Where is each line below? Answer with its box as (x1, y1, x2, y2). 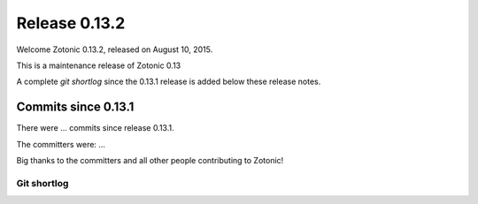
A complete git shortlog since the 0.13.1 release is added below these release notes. (16, 76, 321, 87)
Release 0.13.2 (16, 13, 126, 33)
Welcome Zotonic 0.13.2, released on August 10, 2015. (16, 44, 213, 55)
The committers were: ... (16, 139, 106, 149)
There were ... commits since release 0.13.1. (16, 123, 174, 133)
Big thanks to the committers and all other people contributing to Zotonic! (16, 155, 284, 166)
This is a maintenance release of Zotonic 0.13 (16, 60, 181, 71)
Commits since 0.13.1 (16, 100, 135, 115)
